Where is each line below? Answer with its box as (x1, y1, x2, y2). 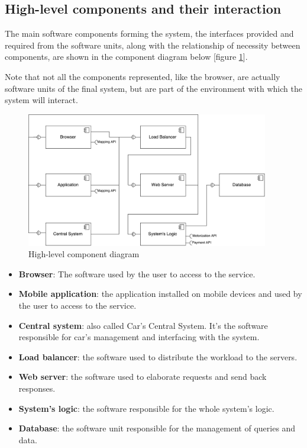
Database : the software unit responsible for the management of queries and (18, 422, 296, 434)
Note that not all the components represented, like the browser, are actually (5, 70, 280, 82)
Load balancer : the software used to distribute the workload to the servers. (18, 350, 298, 363)
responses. (18, 382, 56, 394)
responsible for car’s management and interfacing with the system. (18, 331, 260, 343)
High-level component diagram (28, 248, 140, 260)
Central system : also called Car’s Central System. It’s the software (18, 319, 268, 331)
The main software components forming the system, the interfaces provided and (5, 27, 294, 40)
